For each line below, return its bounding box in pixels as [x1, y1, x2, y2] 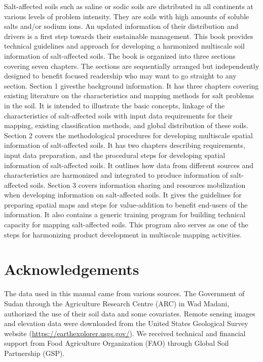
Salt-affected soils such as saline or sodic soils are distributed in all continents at [4, 1, 254, 11]
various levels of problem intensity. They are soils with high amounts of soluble [4, 11, 249, 21]
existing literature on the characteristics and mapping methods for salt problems [4, 90, 254, 101]
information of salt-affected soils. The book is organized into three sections [4, 50, 236, 61]
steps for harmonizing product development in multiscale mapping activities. [4, 229, 242, 239]
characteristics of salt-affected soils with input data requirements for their [4, 110, 233, 120]
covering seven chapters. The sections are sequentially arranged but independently [4, 60, 259, 71]
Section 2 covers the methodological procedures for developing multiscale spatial [4, 130, 253, 140]
